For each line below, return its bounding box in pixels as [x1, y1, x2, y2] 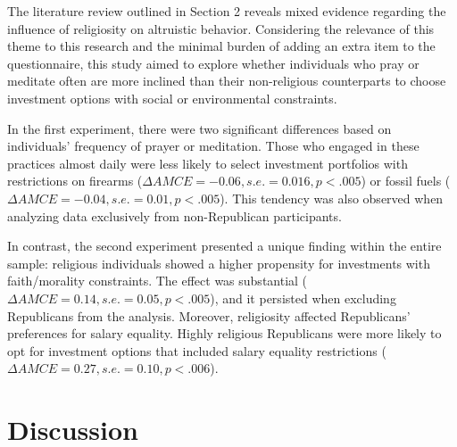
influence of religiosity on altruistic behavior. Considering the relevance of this [7, 19, 435, 37]
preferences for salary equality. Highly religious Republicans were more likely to [7, 324, 442, 343]
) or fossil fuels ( [361, 171, 451, 190]
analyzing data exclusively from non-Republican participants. [7, 206, 342, 225]
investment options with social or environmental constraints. [7, 88, 337, 107]
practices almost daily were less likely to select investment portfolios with [7, 153, 408, 172]
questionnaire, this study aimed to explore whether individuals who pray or [7, 54, 420, 72]
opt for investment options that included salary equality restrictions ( [7, 341, 386, 360]
